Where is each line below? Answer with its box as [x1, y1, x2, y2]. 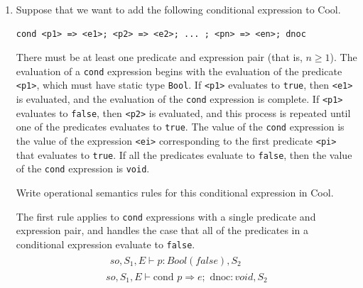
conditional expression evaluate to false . [16, 236, 195, 251]
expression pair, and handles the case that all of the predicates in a [16, 223, 308, 238]
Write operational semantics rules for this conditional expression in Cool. [16, 185, 334, 200]
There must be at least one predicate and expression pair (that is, [16, 50, 303, 65]
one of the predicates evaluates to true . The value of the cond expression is [16, 119, 345, 134]
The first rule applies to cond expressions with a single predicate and [16, 209, 316, 223]
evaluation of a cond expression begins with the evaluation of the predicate [16, 63, 342, 78]
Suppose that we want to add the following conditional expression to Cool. [16, 2, 341, 16]
